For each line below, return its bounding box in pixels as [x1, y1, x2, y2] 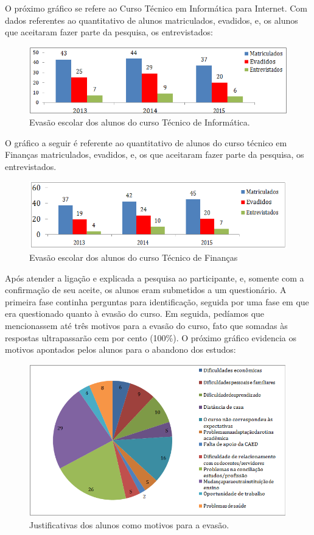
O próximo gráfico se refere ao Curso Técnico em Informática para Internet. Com [5, 2, 308, 14]
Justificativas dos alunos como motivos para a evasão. [29, 518, 229, 531]
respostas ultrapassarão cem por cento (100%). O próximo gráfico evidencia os [5, 331, 296, 344]
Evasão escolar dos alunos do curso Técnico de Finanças [29, 251, 238, 264]
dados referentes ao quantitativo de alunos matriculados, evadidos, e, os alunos [5, 13, 298, 26]
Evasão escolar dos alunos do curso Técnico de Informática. [29, 116, 250, 129]
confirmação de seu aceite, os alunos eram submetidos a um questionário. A [5, 283, 287, 296]
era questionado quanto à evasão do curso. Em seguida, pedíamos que [5, 307, 265, 320]
